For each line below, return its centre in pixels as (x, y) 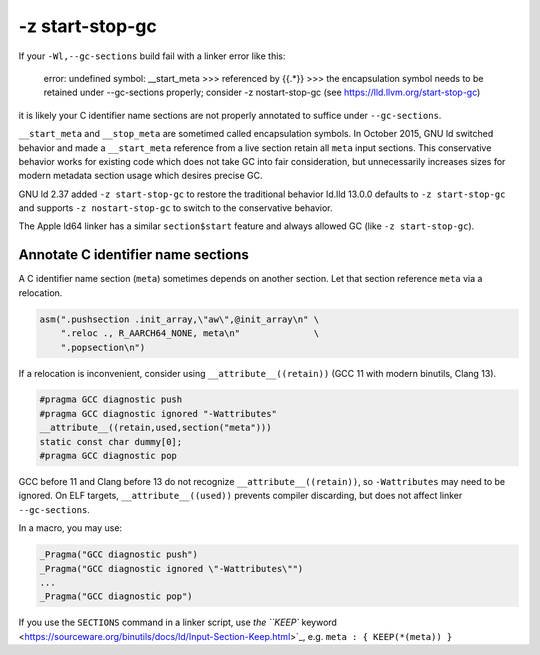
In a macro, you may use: (70, 528)
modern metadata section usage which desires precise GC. (140, 176)
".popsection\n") (103, 347)
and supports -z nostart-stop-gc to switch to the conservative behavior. (175, 208)
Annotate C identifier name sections (133, 255)
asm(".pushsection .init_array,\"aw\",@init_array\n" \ (179, 319)
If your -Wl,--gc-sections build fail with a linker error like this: (152, 56)
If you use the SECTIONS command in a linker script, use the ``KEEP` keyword (177, 622)
